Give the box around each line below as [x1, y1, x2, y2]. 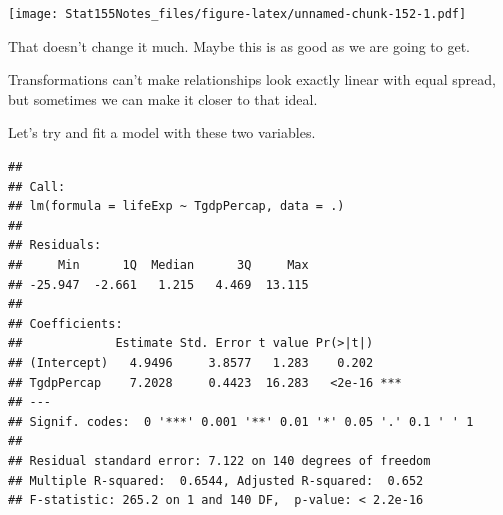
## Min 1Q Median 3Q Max [8, 258, 309, 272]
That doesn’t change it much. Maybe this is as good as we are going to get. [8, 35, 470, 56]
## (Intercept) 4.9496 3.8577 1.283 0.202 [8, 355, 374, 370]
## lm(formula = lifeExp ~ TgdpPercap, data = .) [8, 199, 345, 214]
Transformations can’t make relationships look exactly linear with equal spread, [8, 69, 496, 90]
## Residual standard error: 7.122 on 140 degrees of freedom [8, 453, 431, 468]
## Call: [8, 179, 66, 194]
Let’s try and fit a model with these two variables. [8, 122, 316, 143]
